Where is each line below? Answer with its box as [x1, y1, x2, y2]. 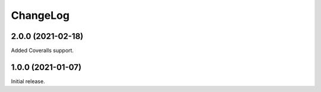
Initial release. [11, 77, 45, 85]
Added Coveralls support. [11, 47, 74, 54]
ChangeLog [11, 9, 70, 22]
